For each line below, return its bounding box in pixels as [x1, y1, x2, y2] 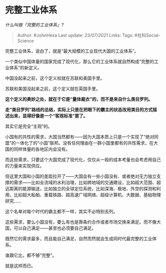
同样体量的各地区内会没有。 [13, 146, 70, 152]
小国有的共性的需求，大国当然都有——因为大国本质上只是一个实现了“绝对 [5, 134, 155, 140]
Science [17, 38, 34, 43]
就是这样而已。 [5, 263, 36, 269]
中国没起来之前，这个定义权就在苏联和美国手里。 [5, 75, 105, 81]
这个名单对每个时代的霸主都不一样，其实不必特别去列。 [5, 208, 118, 214]
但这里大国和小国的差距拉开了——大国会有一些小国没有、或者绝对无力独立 [5, 173, 157, 179]
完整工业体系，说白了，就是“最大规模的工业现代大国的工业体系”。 [5, 48, 139, 54]
